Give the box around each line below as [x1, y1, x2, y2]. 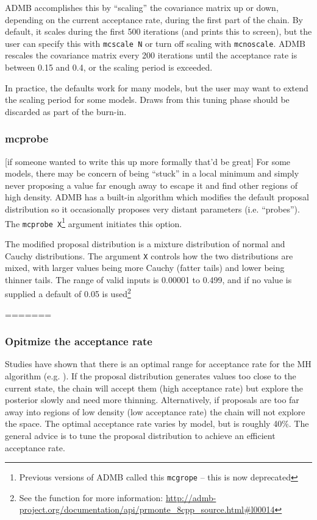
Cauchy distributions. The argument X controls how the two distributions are [5, 249, 293, 262]
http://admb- [165, 491, 216, 504]
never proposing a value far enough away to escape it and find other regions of [5, 178, 297, 191]
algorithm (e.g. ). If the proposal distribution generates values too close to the [5, 370, 296, 382]
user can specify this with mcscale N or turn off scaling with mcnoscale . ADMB [5, 37, 305, 49]
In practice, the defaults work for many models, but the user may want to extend [5, 81, 308, 94]
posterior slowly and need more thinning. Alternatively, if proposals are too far [5, 393, 299, 406]
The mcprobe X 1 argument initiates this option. [5, 215, 182, 230]
